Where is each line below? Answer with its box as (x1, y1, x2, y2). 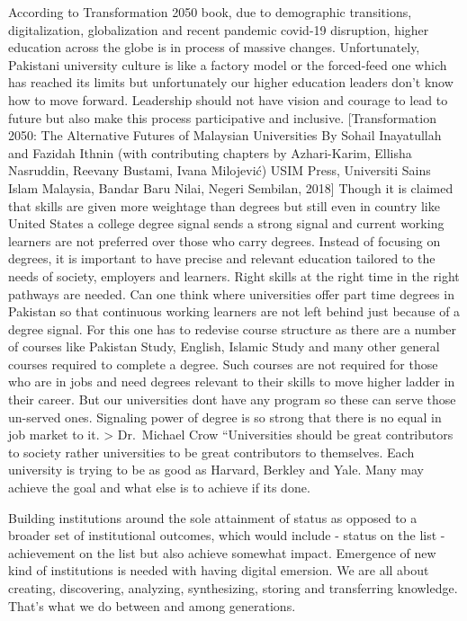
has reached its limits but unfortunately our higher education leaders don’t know (8, 73, 454, 92)
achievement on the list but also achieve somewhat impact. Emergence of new (8, 543, 436, 562)
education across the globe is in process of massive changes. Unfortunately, (8, 38, 420, 57)
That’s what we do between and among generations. (8, 596, 296, 615)
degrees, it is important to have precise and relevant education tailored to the (8, 249, 436, 268)
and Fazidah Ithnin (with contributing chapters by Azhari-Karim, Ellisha (8, 143, 412, 162)
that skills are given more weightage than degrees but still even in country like (8, 196, 440, 215)
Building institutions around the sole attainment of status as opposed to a (8, 508, 418, 527)
